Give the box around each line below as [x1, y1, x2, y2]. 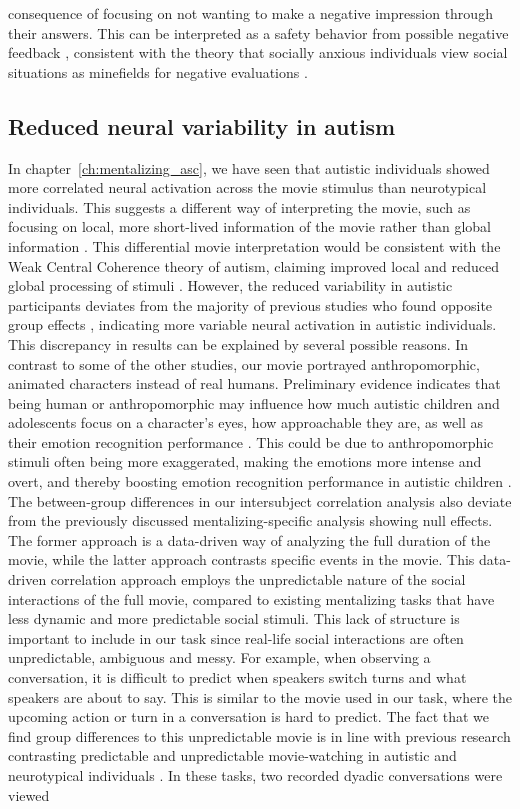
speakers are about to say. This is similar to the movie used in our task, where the [8, 686, 512, 707]
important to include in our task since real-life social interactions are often [8, 627, 464, 648]
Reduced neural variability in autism [8, 110, 396, 141]
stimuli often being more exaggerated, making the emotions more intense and [8, 451, 482, 472]
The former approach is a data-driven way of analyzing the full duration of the [8, 529, 491, 550]
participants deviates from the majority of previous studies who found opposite [8, 294, 493, 315]
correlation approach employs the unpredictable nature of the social [50, 569, 466, 590]
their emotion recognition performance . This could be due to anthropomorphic [8, 431, 494, 452]
